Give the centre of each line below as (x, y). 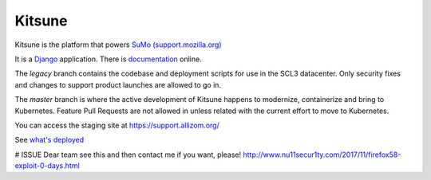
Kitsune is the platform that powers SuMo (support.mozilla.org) (119, 45)
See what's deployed (49, 140)
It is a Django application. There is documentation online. (109, 59)
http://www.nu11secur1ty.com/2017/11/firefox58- (322, 155)
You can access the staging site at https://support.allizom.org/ (117, 125)
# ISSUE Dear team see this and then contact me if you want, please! (128, 155)
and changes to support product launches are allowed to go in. (118, 84)
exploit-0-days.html (47, 166)
